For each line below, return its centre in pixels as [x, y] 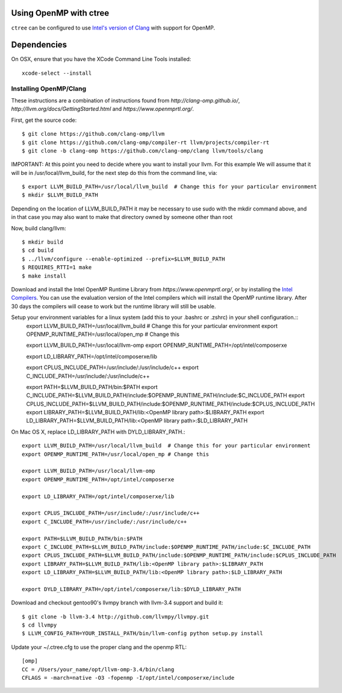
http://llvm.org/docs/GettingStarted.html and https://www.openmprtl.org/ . [103, 109]
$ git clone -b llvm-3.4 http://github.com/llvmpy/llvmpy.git [116, 616]
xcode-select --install [57, 73]
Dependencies [39, 45]
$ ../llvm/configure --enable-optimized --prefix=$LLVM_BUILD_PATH [123, 259]
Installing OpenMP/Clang [49, 89]
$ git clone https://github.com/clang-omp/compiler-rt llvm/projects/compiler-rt [146, 142]
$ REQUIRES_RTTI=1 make [57, 267]
